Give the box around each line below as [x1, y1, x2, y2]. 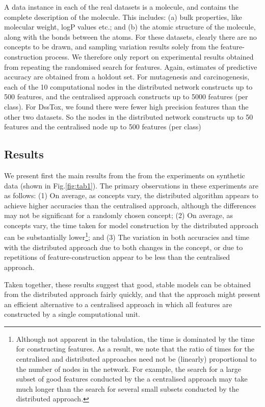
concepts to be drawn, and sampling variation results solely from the [4, 41, 219, 52]
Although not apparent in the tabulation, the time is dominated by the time [16, 333, 255, 344]
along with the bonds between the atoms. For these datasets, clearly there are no [4, 31, 257, 42]
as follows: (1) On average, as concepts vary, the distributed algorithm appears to [4, 190, 258, 201]
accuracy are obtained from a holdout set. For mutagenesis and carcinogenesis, [4, 71, 250, 82]
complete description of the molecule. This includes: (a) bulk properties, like [4, 11, 242, 22]
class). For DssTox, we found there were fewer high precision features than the [4, 101, 249, 112]
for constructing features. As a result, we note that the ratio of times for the [16, 343, 255, 354]
